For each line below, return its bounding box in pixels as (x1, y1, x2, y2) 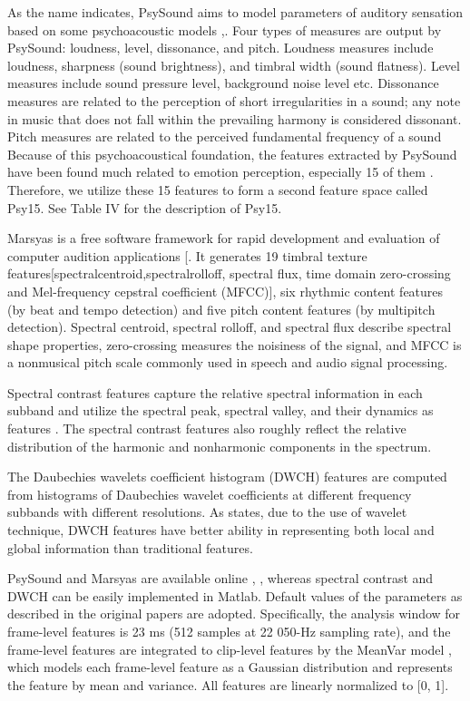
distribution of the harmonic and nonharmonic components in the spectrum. (7, 436, 432, 455)
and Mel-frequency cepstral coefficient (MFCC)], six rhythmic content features (7, 281, 444, 300)
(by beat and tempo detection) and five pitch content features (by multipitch (7, 299, 436, 318)
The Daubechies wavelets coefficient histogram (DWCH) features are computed (7, 467, 447, 486)
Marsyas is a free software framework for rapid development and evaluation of (7, 229, 440, 248)
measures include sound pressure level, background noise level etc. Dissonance (7, 73, 439, 92)
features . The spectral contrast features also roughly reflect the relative (7, 419, 406, 438)
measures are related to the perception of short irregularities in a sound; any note (7, 91, 461, 110)
